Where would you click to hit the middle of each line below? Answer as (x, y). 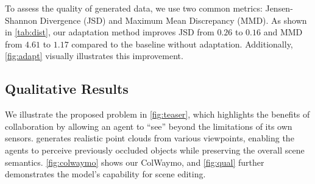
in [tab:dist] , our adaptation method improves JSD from (110, 32)
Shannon (21, 20)
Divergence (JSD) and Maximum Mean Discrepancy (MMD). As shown (173, 20)
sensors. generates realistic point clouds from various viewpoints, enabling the (150, 138)
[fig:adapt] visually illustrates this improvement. (94, 56)
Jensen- (279, 8)
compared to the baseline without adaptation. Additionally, (182, 44)
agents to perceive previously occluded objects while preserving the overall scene (155, 150)
